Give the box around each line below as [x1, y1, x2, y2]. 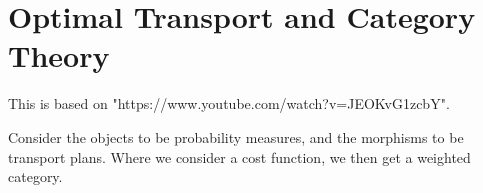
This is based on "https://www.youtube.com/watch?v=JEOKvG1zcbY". [8, 93, 450, 114]
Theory [8, 35, 110, 76]
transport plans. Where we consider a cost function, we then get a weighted [8, 146, 471, 167]
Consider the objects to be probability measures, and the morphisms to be [8, 126, 464, 147]
